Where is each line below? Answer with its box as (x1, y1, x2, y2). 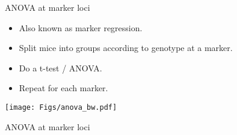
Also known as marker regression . (19, 21, 143, 34)
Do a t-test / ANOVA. (19, 61, 102, 74)
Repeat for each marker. (19, 82, 108, 94)
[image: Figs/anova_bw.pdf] (5, 103, 117, 112)
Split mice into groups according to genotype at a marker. (19, 41, 233, 54)
